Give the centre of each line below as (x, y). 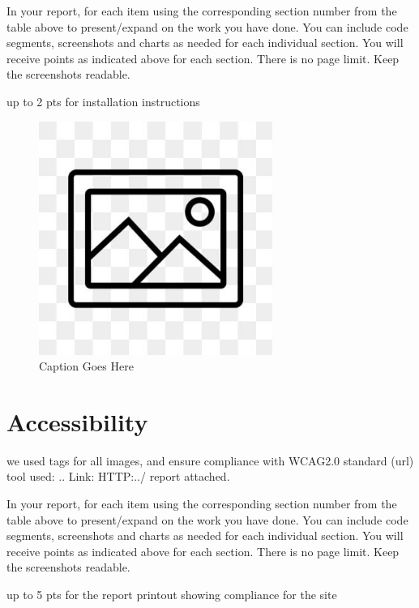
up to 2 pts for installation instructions (103, 101)
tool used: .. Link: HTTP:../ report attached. (118, 476)
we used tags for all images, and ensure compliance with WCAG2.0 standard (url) (210, 460)
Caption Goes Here (86, 366)
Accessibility (77, 421)
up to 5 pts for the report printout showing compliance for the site (172, 595)
